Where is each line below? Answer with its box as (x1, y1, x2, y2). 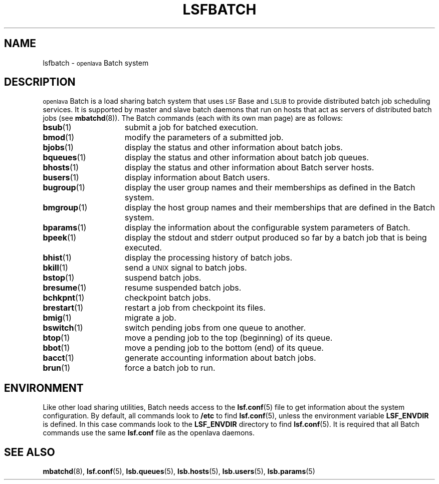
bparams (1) (43, 222, 87, 233)
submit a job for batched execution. (124, 122, 259, 133)
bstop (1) (43, 273, 75, 283)
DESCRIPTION (4, 76, 76, 89)
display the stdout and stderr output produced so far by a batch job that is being (124, 232, 427, 243)
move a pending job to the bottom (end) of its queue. (124, 343, 324, 353)
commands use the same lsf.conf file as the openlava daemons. (43, 428, 255, 437)
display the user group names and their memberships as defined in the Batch (124, 182, 415, 193)
